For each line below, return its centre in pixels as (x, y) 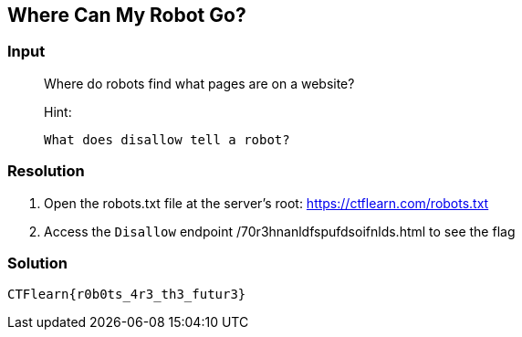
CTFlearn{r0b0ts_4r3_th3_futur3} (127, 295)
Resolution (46, 171)
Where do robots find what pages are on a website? (199, 83)
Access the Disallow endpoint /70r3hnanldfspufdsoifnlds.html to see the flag (280, 231)
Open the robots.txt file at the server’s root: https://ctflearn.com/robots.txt (266, 203)
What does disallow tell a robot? (167, 139)
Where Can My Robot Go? (127, 15)
